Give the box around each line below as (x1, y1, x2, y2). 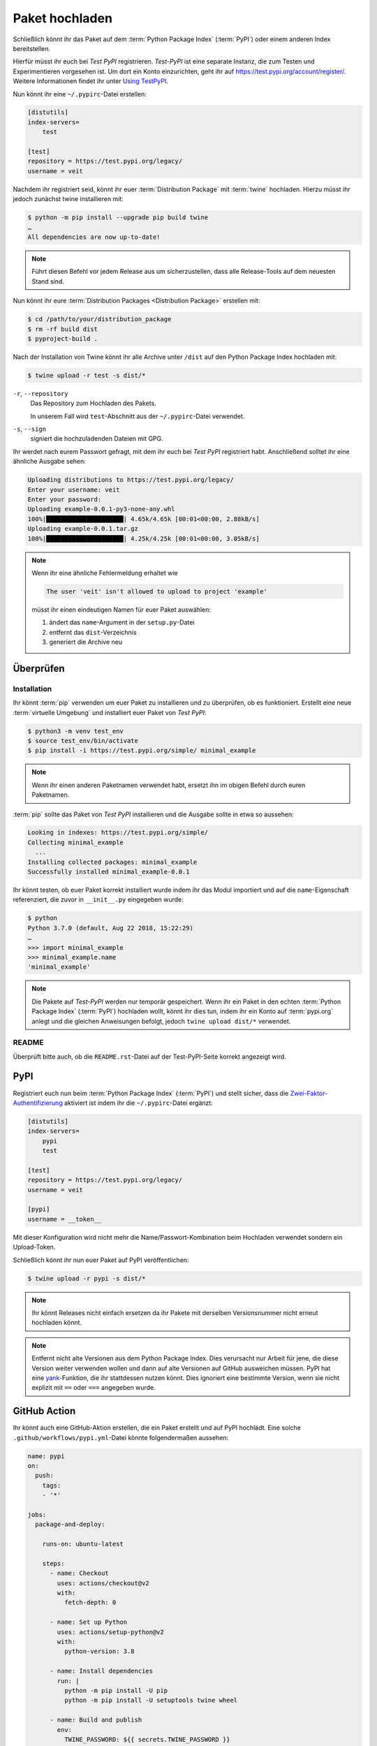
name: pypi (27, 1452, 65, 1460)
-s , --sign (13, 425, 47, 433)
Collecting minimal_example (27, 838, 124, 846)
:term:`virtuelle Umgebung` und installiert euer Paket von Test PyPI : (13, 708, 207, 717)
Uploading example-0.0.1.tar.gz (27, 524, 139, 533)
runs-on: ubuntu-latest (42, 1540, 124, 1548)
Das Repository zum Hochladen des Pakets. (30, 399, 156, 408)
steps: (42, 1560, 65, 1567)
